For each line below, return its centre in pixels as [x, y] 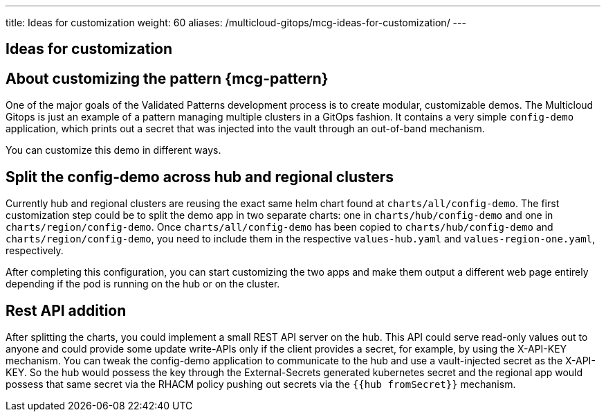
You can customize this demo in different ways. [113, 150]
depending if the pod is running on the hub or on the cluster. [143, 284]
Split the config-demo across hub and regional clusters [200, 177]
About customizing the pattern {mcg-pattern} [167, 78]
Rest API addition [66, 310]
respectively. [35, 251]
